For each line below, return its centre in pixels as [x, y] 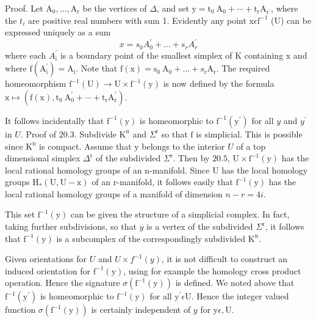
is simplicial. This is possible [249, 134]
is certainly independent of [141, 309]
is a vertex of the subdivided [200, 226]
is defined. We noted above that [235, 283]
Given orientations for [46, 259]
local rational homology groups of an [74, 170]
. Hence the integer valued [240, 296]
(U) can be [291, 20]
